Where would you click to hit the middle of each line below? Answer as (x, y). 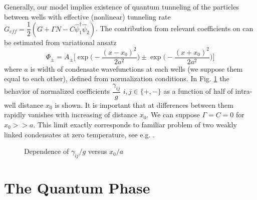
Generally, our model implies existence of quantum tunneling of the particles (121, 7)
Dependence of (47, 151)
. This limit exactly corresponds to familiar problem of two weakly (135, 125)
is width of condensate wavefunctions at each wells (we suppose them (137, 68)
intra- (244, 91)
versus (97, 151)
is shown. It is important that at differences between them (144, 105)
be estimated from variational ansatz (60, 42)
